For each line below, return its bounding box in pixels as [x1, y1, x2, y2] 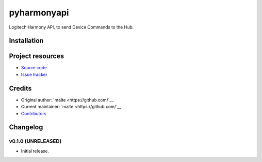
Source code [21, 65, 47, 71]
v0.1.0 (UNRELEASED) [9, 138, 62, 145]
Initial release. [21, 148, 49, 154]
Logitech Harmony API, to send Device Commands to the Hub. [9, 24, 134, 30]
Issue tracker [21, 72, 48, 77]
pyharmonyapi [9, 7, 69, 18]
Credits [9, 84, 32, 92]
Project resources [9, 52, 64, 60]
